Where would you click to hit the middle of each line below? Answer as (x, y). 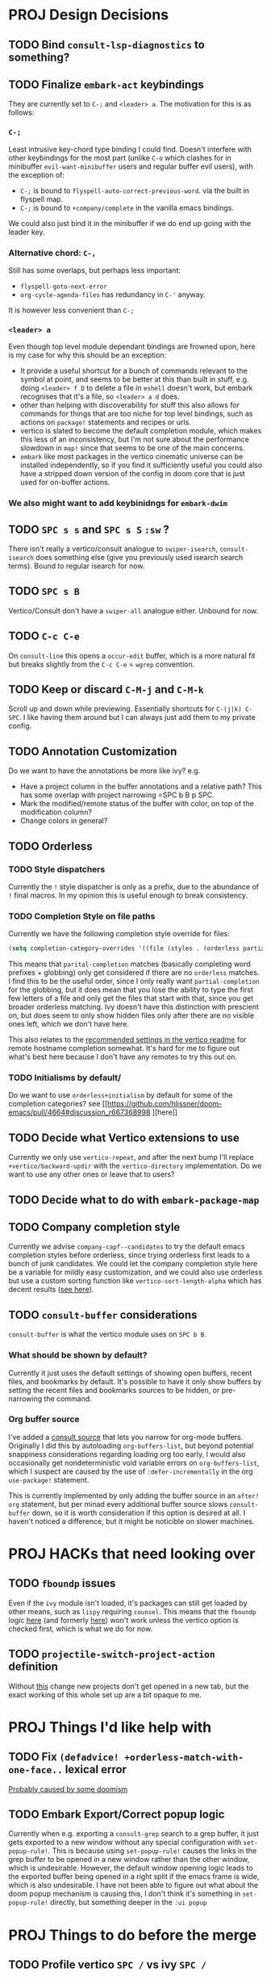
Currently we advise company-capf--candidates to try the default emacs (127, 1247)
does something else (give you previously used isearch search (140, 558)
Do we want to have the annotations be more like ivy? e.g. (104, 771)
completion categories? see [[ (58, 1104)
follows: (21, 113)
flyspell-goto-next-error (63, 287)
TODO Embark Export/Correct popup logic (117, 1815)
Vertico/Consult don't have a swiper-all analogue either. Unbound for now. (133, 610)
